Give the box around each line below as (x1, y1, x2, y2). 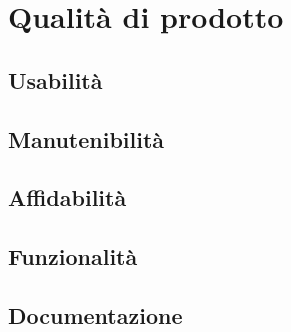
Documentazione (8, 299, 183, 330)
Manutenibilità (8, 123, 165, 154)
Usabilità (8, 64, 103, 95)
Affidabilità (8, 182, 127, 213)
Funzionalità (8, 241, 138, 272)
